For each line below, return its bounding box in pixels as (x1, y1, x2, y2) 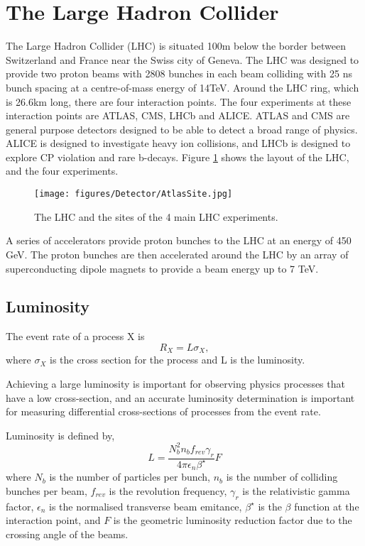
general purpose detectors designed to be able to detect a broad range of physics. (6, 121, 358, 136)
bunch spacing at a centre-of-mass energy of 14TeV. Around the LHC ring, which (6, 80, 359, 94)
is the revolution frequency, (109, 484, 227, 498)
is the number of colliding (226, 469, 338, 484)
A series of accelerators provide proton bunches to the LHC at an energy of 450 (6, 233, 352, 248)
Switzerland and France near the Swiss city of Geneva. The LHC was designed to (6, 52, 359, 67)
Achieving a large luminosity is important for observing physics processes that (6, 376, 345, 391)
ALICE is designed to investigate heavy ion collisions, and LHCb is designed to (6, 136, 351, 151)
